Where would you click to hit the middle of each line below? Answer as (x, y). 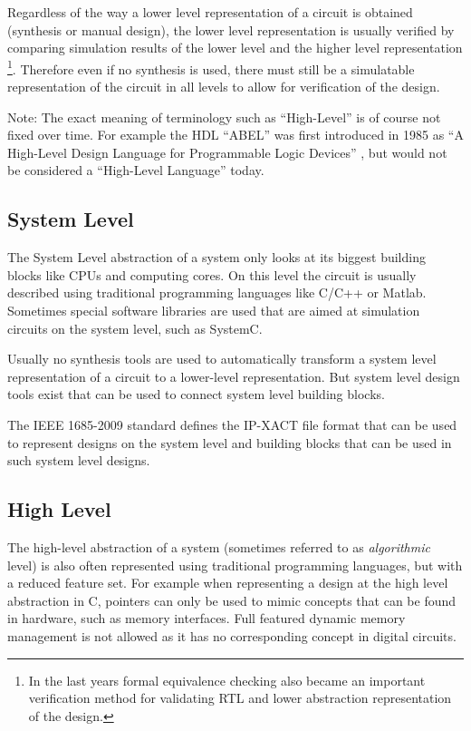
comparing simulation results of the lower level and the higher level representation (235, 48)
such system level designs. (79, 460)
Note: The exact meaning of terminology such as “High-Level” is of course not (224, 117)
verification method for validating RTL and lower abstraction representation (240, 698)
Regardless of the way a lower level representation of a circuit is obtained (210, 12)
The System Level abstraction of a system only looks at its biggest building (216, 257)
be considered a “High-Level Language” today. (136, 170)
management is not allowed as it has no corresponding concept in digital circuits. (232, 635)
